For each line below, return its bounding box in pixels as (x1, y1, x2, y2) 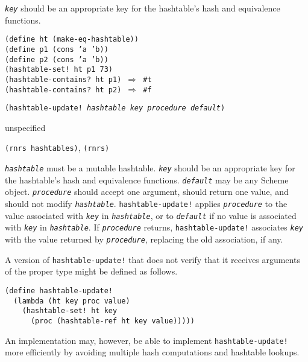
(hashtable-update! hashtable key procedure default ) (5, 104, 225, 113)
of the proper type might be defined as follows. (5, 265, 178, 278)
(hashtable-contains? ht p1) (5, 75, 122, 84)
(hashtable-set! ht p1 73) (5, 65, 113, 74)
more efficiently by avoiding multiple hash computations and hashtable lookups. (5, 346, 300, 358)
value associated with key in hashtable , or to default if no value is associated (5, 209, 297, 221)
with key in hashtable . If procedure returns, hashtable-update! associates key (5, 221, 304, 233)
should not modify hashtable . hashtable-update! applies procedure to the (5, 197, 288, 210)
